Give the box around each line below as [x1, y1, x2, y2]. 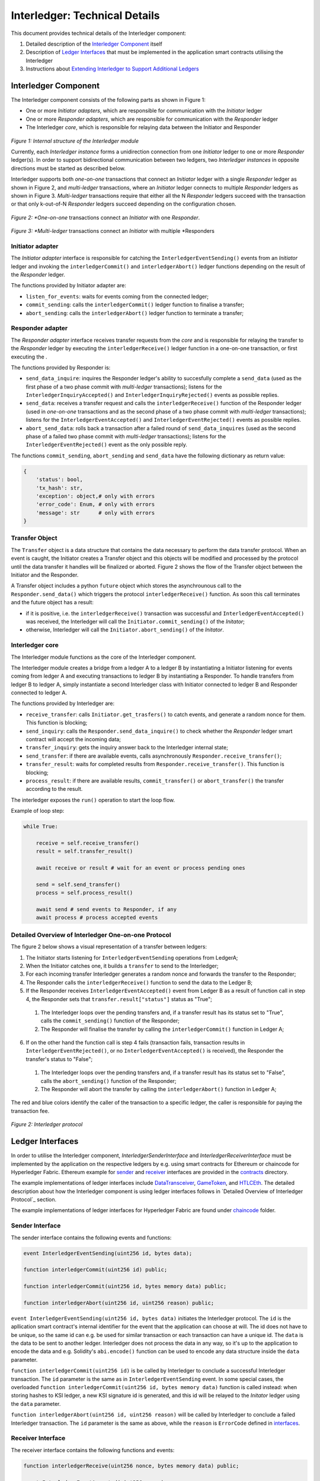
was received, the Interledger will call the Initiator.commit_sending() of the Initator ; [25, 618, 245, 625]
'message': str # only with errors [36, 509, 155, 516]
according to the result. [25, 786, 83, 793]
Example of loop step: [11, 807, 65, 815]
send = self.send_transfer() [36, 881, 121, 888]
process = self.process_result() [36, 889, 133, 896]
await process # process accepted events [36, 914, 158, 921]
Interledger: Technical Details [11, 9, 160, 22]
